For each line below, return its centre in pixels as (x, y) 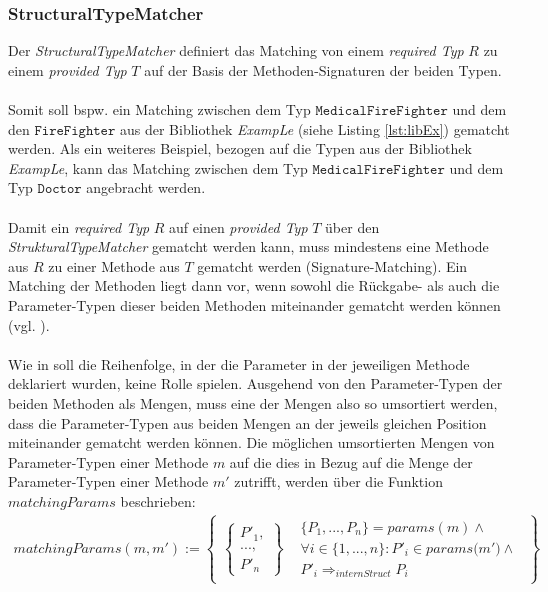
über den (352, 226)
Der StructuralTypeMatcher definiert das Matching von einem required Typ (236, 50)
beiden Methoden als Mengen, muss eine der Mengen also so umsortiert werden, (253, 402)
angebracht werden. (146, 187)
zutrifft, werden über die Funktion (338, 481)
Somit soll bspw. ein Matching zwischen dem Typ (159, 109)
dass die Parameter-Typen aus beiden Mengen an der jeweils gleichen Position (247, 422)
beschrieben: (158, 500)
